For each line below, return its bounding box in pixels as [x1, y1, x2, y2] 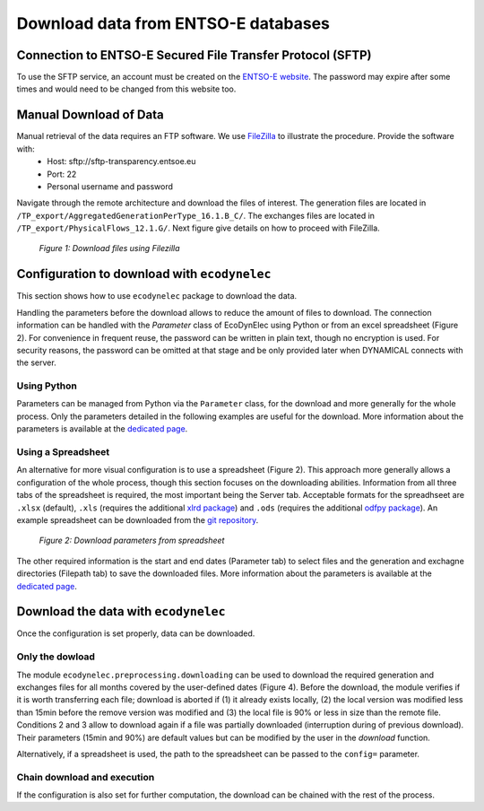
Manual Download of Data [16, 108, 165, 123]
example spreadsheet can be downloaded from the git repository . [16, 514, 259, 525]
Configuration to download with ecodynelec [16, 266, 272, 282]
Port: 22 [47, 169, 77, 179]
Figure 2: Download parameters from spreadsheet [39, 535, 225, 546]
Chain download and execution [16, 771, 155, 783]
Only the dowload [16, 650, 96, 663]
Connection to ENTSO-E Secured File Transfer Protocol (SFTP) [16, 48, 372, 63]
